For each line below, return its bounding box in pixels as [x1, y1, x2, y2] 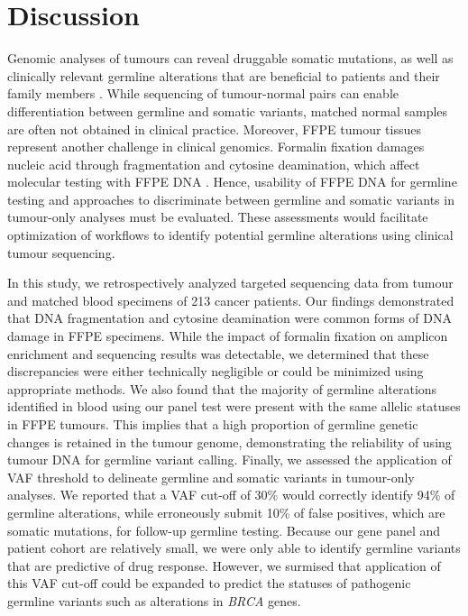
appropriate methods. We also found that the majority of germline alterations [7, 379, 437, 398]
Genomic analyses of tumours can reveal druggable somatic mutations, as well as [7, 49, 454, 68]
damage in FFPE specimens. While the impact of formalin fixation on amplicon [7, 326, 448, 345]
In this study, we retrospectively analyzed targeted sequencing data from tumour [7, 273, 454, 292]
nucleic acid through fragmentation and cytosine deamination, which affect [7, 154, 420, 173]
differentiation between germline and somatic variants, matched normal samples [7, 101, 448, 120]
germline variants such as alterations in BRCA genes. [7, 591, 301, 610]
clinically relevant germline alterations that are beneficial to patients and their [7, 66, 440, 85]
